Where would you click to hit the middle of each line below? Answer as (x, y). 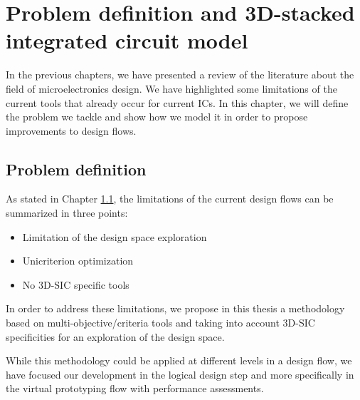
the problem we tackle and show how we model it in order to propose (157, 117)
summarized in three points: (67, 213)
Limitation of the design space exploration (115, 236)
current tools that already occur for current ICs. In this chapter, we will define (177, 102)
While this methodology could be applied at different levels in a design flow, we (179, 360)
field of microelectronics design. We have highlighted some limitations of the (171, 88)
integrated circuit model (127, 40)
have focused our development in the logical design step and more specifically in (180, 374)
